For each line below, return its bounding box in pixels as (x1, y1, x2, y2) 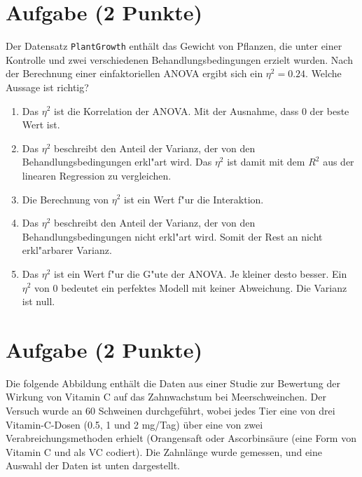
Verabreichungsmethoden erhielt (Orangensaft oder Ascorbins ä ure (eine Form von (6, 431, 356, 445)
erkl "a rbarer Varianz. (22, 243, 112, 257)
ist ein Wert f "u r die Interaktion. (124, 192, 264, 206)
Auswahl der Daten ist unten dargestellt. (6, 458, 181, 473)
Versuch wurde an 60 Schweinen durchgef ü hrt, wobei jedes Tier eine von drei (6, 403, 335, 417)
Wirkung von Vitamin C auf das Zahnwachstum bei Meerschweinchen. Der (6, 389, 326, 404)
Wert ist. (22, 117, 60, 132)
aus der (323, 154, 354, 169)
